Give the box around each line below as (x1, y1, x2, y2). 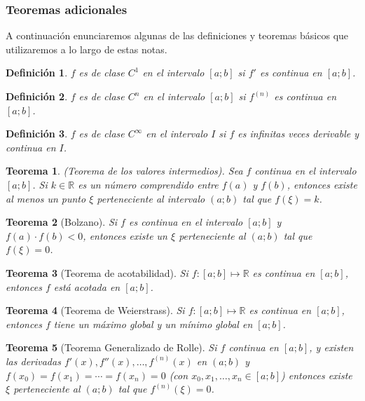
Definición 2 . (6, 89, 68, 103)
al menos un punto (6, 191, 86, 205)
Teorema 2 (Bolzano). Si (6, 215, 118, 229)
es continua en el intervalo (128, 215, 243, 229)
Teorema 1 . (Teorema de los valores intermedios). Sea (6, 163, 243, 178)
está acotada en (53, 279, 120, 294)
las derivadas (6, 353, 61, 368)
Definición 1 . (6, 65, 68, 80)
